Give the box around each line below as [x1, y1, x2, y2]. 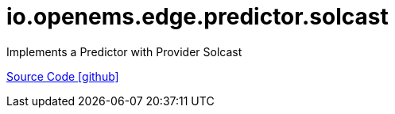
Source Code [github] [6, 69, 119, 83]
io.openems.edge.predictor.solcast [6, 3, 389, 30]
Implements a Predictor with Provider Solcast [6, 44, 242, 59]
